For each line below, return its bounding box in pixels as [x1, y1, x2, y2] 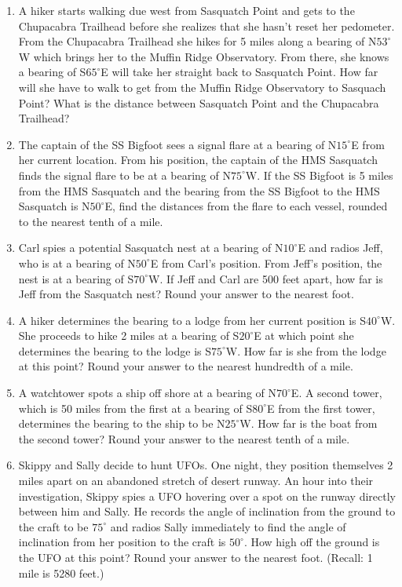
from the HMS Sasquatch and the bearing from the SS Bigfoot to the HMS [18, 182, 380, 199]
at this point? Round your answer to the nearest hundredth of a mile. [18, 358, 353, 374]
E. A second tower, [291, 385, 382, 401]
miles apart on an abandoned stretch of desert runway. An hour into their [18, 472, 374, 489]
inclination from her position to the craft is [18, 534, 226, 550]
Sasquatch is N [18, 198, 90, 214]
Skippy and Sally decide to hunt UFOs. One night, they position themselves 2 [18, 457, 393, 473]
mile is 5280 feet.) [18, 564, 104, 581]
